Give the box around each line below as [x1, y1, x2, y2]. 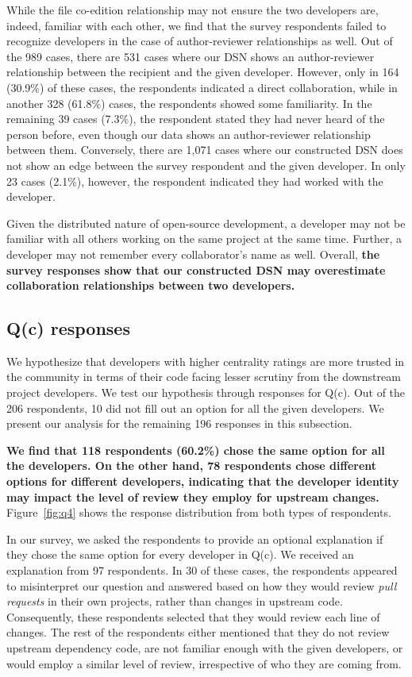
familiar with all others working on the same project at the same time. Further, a [6, 230, 402, 247]
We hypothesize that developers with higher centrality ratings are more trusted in [6, 352, 405, 369]
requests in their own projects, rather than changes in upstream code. [6, 593, 343, 610]
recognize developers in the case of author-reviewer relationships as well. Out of [6, 33, 393, 49]
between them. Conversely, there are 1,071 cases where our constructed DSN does [6, 141, 403, 158]
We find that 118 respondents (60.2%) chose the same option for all [6, 441, 385, 458]
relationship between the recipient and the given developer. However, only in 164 [6, 63, 399, 80]
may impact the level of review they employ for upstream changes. [6, 488, 379, 505]
